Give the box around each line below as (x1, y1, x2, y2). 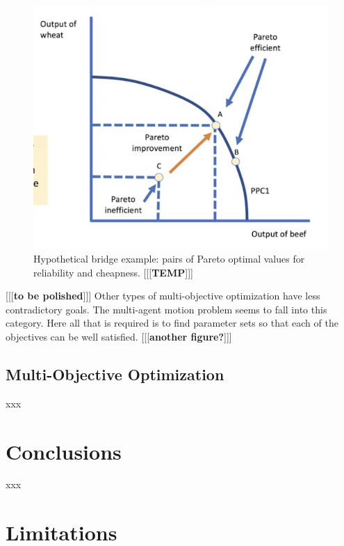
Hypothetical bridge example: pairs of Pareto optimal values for (33, 251, 305, 265)
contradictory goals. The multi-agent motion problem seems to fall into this (6, 302, 327, 316)
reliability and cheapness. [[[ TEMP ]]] (33, 265, 193, 279)
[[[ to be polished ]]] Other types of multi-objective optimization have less (6, 288, 320, 303)
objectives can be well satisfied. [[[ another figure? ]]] (6, 329, 232, 343)
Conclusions (6, 437, 122, 465)
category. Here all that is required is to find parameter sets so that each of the (6, 315, 338, 330)
